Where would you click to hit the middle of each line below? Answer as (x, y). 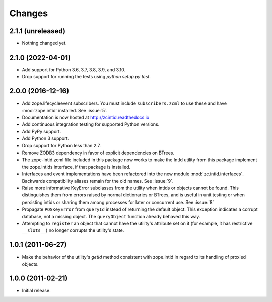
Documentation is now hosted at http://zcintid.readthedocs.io (86, 117)
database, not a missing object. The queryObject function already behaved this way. (111, 216)
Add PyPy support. (42, 131)
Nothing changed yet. (45, 43)
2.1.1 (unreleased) (37, 31)
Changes (28, 13)
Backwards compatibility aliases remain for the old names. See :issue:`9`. (98, 181)
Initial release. (36, 290)
